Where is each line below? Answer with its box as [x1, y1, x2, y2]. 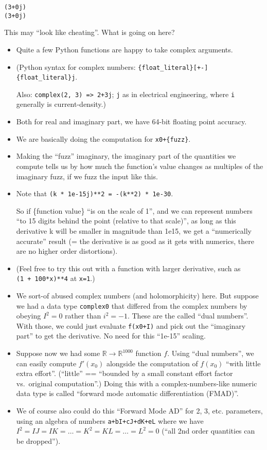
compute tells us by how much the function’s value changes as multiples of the [16, 160, 263, 171]
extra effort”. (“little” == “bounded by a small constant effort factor [16, 368, 233, 379]
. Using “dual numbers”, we [167, 348, 254, 359]
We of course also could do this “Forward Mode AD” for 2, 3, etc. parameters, [16, 405, 263, 416]
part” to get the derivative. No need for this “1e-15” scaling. [16, 330, 206, 341]
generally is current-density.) [16, 99, 106, 109]
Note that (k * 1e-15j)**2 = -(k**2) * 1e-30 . [16, 188, 173, 199]
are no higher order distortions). [16, 246, 118, 256]
